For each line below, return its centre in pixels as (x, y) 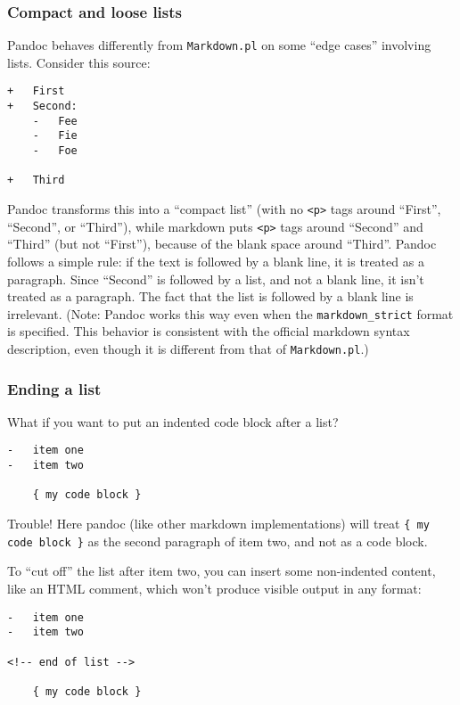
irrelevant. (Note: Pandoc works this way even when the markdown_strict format (230, 313)
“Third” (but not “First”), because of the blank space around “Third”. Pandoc (222, 244)
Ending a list (54, 388)
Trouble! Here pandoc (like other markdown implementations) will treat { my (218, 524)
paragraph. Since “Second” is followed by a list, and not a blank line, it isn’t (216, 279)
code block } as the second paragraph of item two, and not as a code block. (218, 541)
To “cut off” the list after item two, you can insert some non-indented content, (222, 571)
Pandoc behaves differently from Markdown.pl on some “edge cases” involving (219, 45)
